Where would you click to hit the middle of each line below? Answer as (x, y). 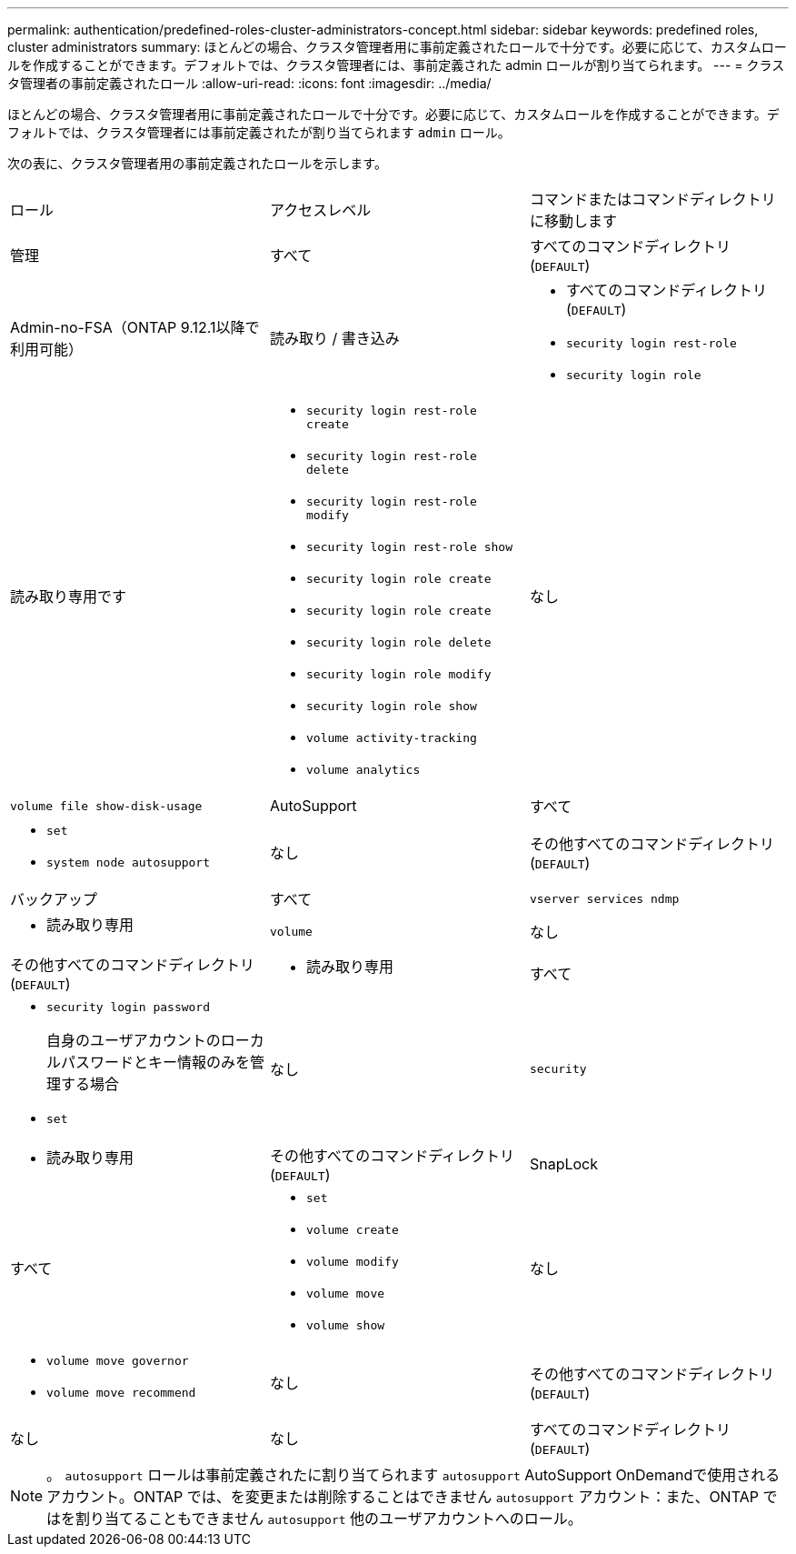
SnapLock (564, 1164)
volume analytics (363, 770)
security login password (129, 1007)
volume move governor (118, 1361)
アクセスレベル (320, 210)
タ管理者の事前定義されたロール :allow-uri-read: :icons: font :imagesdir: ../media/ (249, 83)
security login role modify (398, 674)
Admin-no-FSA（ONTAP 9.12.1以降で (135, 327)
